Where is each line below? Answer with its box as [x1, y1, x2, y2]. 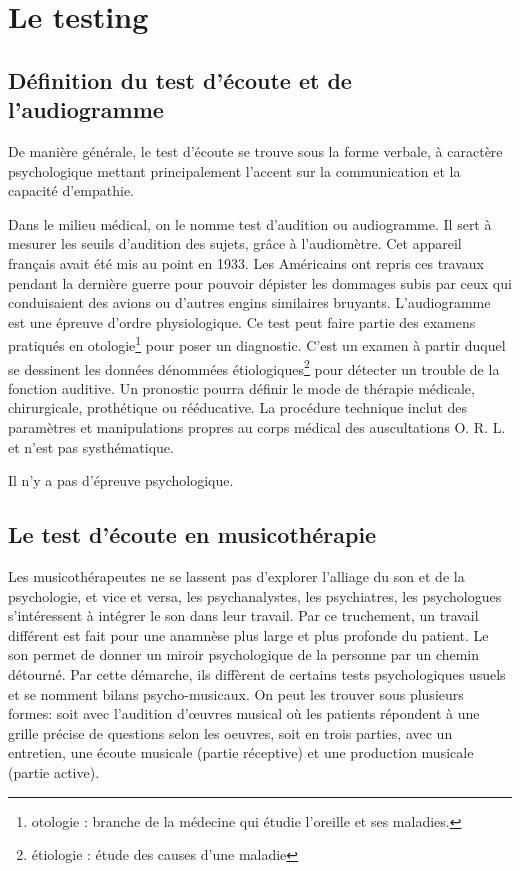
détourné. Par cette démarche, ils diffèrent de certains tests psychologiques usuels [8, 663, 506, 684]
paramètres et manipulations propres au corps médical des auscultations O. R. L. [8, 417, 506, 437]
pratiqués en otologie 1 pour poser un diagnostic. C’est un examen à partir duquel [8, 332, 506, 355]
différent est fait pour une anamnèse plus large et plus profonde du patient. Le [8, 624, 489, 645]
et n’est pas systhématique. [8, 436, 174, 457]
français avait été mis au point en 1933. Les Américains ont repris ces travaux [8, 252, 485, 273]
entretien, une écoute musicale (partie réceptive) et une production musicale [8, 742, 474, 763]
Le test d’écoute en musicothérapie [8, 519, 377, 550]
